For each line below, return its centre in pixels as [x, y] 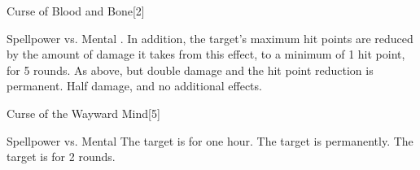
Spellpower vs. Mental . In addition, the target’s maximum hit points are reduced [210, 38]
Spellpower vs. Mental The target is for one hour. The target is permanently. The [210, 140]
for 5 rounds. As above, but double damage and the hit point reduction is [190, 70]
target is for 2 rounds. [61, 157]
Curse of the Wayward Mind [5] [83, 113]
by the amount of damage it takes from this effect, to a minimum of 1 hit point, [206, 54]
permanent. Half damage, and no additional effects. [134, 86]
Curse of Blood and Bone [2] [76, 11]
